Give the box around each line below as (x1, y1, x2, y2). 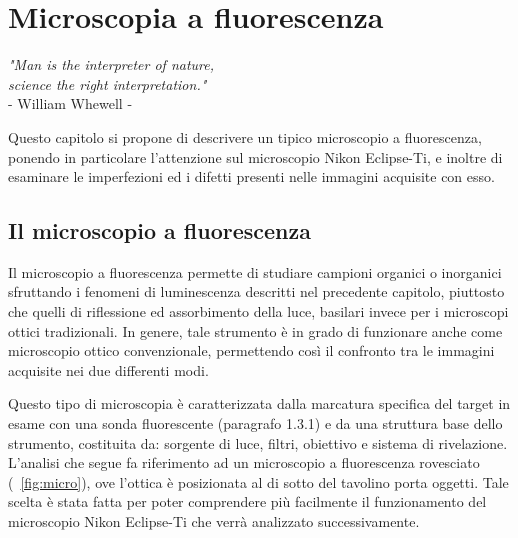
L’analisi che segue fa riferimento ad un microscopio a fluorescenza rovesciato (8, 452, 480, 473)
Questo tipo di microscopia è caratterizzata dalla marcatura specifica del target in (8, 393, 511, 414)
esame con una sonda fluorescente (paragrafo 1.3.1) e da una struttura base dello (8, 413, 503, 434)
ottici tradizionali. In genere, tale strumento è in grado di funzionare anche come (8, 320, 503, 341)
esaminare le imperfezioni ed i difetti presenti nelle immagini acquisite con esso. (8, 166, 495, 187)
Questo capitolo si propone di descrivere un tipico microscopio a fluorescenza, (8, 126, 482, 147)
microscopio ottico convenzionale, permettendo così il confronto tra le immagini (8, 340, 495, 361)
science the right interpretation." (8, 73, 207, 94)
